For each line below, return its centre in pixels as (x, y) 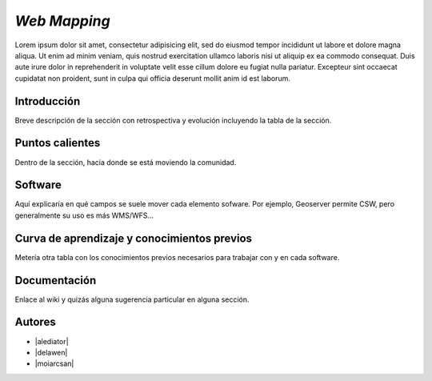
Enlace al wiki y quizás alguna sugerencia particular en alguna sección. (132, 299)
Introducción (48, 101)
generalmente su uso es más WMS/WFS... (84, 215)
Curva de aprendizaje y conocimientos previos (133, 238)
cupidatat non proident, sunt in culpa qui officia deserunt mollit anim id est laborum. (153, 78)
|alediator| (52, 341)
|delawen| (51, 352)
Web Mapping (63, 21)
